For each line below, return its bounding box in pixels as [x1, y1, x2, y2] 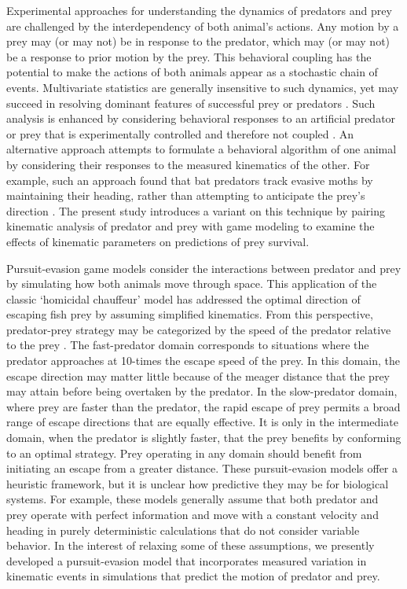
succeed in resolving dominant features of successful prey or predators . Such [6, 94, 376, 111]
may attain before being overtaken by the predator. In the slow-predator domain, [6, 383, 398, 399]
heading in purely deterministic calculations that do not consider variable [6, 521, 360, 538]
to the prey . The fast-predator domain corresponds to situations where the [6, 337, 369, 353]
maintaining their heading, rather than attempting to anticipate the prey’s [6, 187, 365, 204]
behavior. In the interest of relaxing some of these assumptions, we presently [6, 537, 375, 554]
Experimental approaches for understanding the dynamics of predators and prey [6, 2, 392, 18]
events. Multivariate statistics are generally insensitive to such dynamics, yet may [6, 79, 399, 95]
